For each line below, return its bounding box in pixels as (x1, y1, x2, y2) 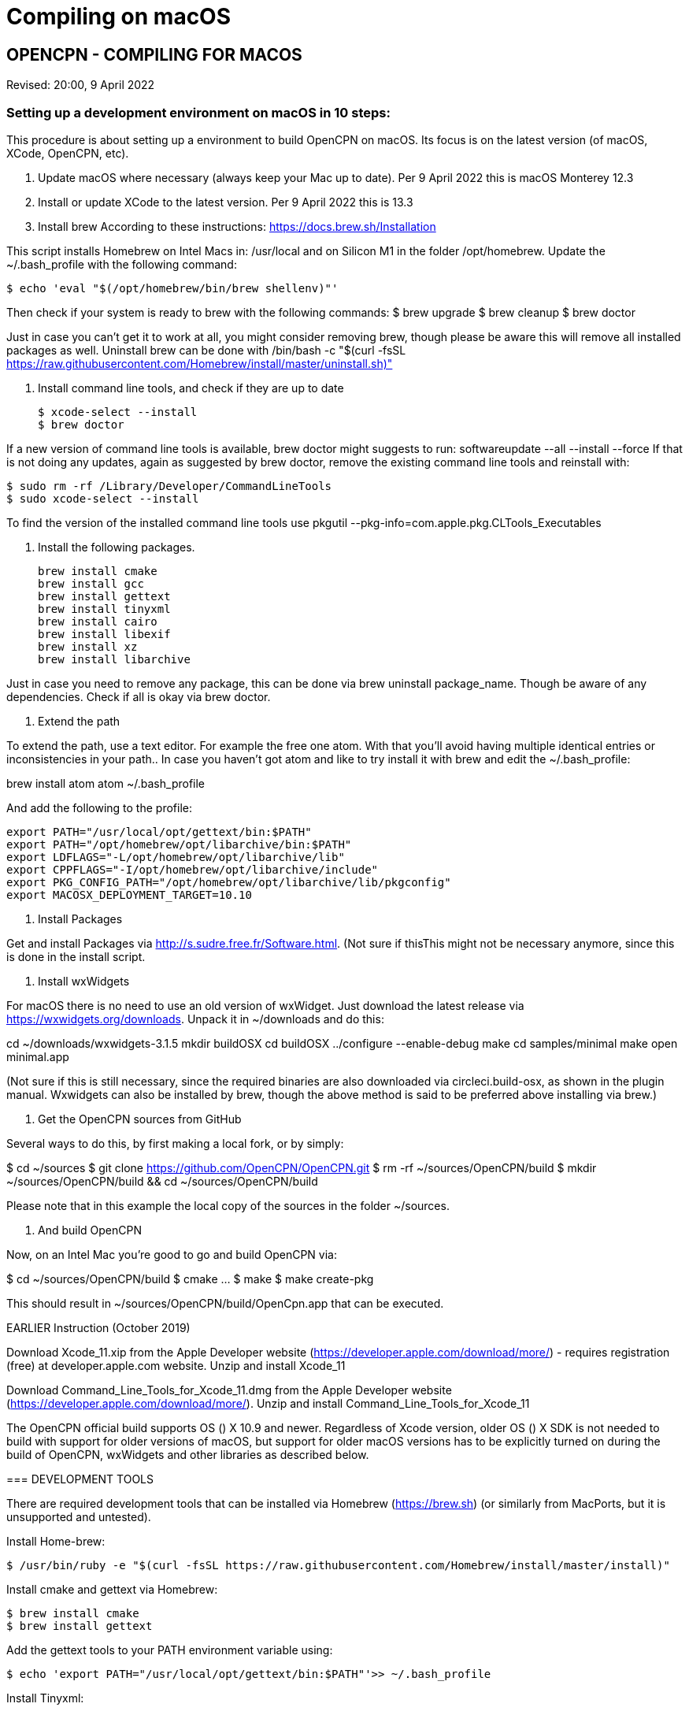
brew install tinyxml (38, 602, 171, 615)
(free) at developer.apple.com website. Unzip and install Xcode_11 (6, 1358, 346, 1372)
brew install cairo (38, 614, 157, 628)
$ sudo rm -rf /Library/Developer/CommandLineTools (6, 479, 332, 492)
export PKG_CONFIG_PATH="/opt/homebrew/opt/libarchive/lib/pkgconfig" (6, 875, 451, 889)
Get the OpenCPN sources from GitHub (38, 1112, 242, 1126)
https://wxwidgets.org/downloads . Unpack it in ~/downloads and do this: (6, 1011, 384, 1026)
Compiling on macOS (6, 3, 232, 30)
